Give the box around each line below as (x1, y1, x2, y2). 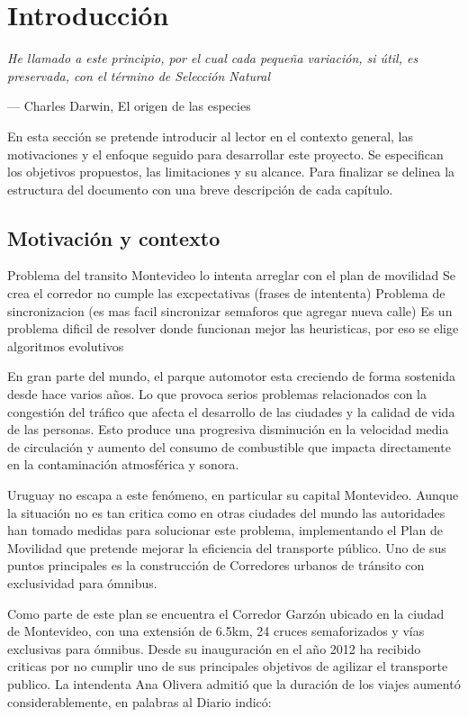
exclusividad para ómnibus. (7, 573, 157, 592)
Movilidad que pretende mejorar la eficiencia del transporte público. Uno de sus (7, 538, 446, 557)
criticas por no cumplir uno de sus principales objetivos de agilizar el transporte (7, 657, 448, 676)
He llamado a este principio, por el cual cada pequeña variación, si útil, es (7, 49, 418, 68)
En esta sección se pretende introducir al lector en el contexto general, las (7, 126, 413, 145)
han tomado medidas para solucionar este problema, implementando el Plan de (7, 521, 443, 540)
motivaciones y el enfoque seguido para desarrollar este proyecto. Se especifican (7, 144, 444, 163)
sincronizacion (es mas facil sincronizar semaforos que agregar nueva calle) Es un (7, 301, 453, 320)
